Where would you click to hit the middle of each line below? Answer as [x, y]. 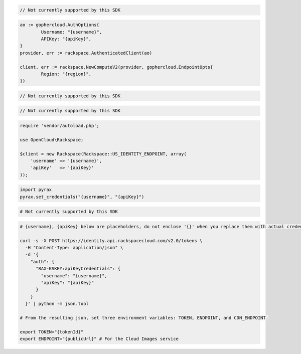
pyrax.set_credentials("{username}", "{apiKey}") [82, 197]
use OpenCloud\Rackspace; [52, 140]
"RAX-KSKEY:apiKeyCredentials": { [78, 269]
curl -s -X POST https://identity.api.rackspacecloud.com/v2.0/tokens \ [111, 240]
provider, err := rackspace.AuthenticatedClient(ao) [86, 53]
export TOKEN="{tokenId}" [52, 332]
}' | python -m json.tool [57, 304]
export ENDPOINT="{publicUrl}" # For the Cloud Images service [99, 339]
